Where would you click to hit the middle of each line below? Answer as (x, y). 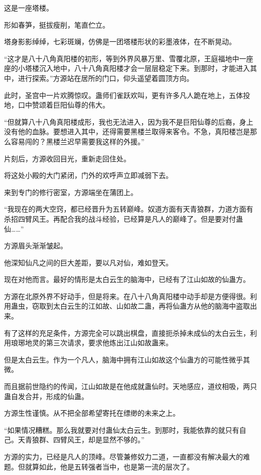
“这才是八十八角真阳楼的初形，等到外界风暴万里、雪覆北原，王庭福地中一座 (129, 58)
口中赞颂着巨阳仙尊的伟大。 (63, 105)
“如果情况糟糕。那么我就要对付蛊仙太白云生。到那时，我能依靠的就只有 (122, 430)
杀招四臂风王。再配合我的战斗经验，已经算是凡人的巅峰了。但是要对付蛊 (123, 218)
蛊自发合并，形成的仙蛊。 (46, 396)
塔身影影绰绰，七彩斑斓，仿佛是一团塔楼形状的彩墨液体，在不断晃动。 (120, 41)
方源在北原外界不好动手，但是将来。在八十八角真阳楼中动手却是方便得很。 (127, 296)
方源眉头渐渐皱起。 (36, 246)
